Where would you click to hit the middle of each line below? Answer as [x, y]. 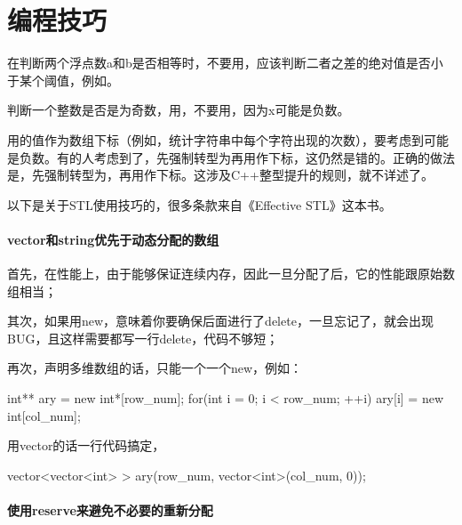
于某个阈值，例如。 [63, 80]
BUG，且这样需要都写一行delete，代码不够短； [143, 338]
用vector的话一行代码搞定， [86, 445]
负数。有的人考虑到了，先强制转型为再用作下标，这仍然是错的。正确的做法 [237, 157]
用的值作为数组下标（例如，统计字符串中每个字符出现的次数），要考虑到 [215, 139]
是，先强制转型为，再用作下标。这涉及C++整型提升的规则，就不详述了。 [220, 175]
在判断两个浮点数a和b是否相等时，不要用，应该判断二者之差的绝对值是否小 [225, 63]
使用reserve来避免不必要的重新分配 [110, 510]
